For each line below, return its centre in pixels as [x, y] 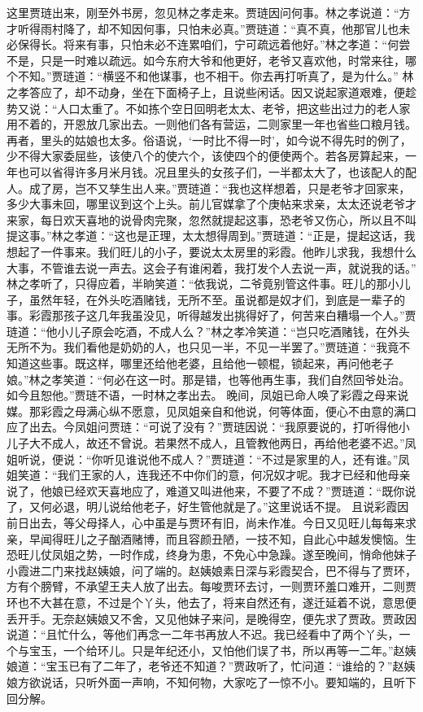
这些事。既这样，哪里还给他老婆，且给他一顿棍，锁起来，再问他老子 [211, 363]
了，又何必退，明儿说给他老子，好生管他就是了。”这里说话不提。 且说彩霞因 [208, 507]
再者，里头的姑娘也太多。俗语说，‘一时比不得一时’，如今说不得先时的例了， [209, 140]
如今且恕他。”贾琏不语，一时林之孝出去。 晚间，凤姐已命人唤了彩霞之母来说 [208, 395]
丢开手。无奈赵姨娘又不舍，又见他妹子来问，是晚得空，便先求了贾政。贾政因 [211, 618]
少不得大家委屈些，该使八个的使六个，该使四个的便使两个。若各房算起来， [206, 156]
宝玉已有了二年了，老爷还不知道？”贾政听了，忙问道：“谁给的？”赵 [225, 666]
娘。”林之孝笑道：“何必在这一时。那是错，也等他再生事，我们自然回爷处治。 [209, 379]
